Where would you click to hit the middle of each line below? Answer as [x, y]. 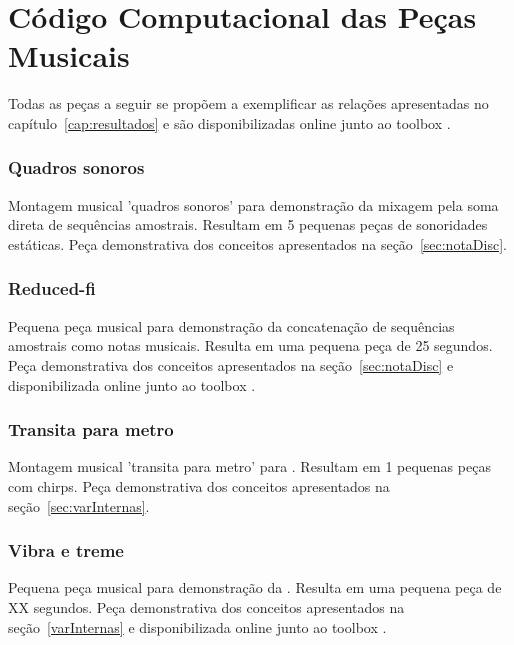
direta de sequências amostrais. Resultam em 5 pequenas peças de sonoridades [248, 224]
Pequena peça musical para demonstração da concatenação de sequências [231, 325]
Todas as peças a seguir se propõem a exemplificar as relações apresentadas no [248, 103]
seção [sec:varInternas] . [79, 505]
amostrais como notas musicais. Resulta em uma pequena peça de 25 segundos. [250, 345]
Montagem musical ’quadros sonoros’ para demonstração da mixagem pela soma [253, 204]
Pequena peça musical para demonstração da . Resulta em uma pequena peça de [255, 587]
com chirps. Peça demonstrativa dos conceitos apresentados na [199, 485]
